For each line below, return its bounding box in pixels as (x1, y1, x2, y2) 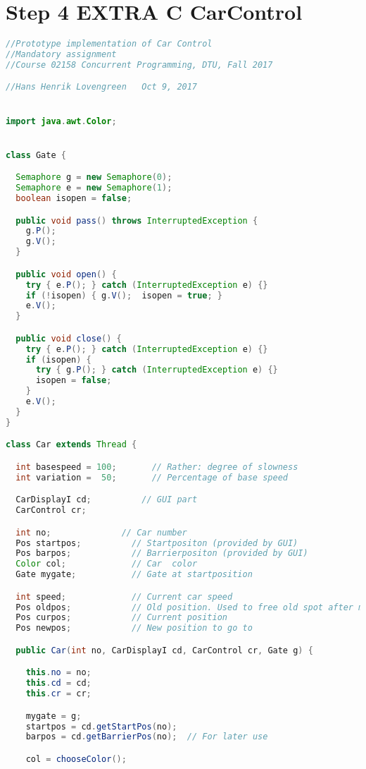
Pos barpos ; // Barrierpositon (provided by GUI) (15, 548, 308, 559)
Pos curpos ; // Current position (15, 612, 228, 623)
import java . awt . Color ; (6, 116, 117, 126)
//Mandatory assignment (6, 49, 117, 59)
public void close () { (15, 333, 122, 344)
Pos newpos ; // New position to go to (15, 623, 253, 634)
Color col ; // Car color (15, 559, 198, 569)
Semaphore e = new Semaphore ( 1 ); (15, 183, 172, 193)
